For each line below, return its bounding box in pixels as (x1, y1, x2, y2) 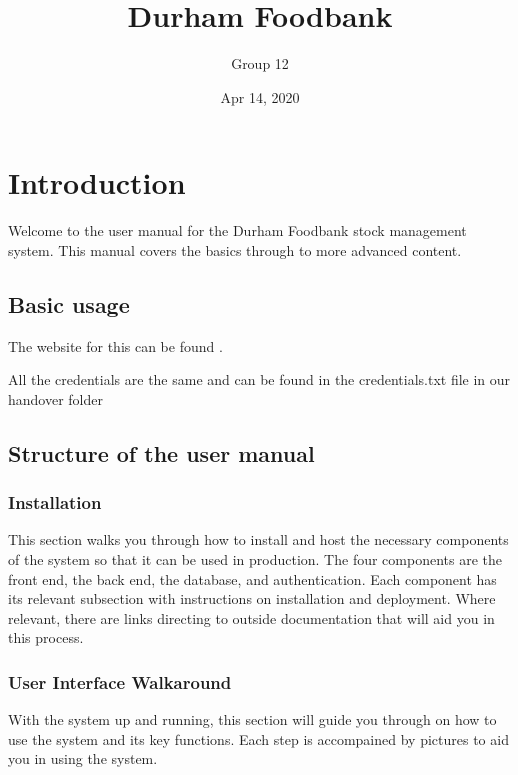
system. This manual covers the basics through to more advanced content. (8, 239, 462, 260)
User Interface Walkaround (8, 669, 232, 694)
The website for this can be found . (8, 335, 223, 356)
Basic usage (8, 288, 130, 319)
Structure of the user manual (8, 437, 315, 468)
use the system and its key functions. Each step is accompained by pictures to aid (8, 728, 509, 749)
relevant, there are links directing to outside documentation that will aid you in (8, 607, 495, 628)
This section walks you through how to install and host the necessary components (8, 529, 509, 550)
